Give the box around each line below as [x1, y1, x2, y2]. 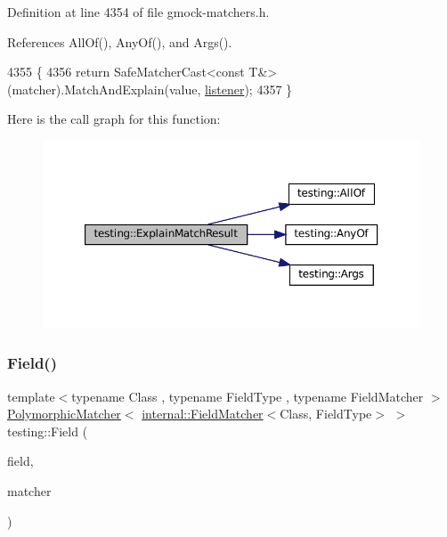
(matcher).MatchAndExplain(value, [7, 79, 201, 98]
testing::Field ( [7, 421, 88, 440]
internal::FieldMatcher [142, 404, 264, 423]
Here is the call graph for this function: [7, 110, 221, 128]
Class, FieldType [280, 404, 372, 423]
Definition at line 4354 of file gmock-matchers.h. [7, 3, 270, 20]
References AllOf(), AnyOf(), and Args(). [7, 32, 232, 51]
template [7, 386, 55, 405]
